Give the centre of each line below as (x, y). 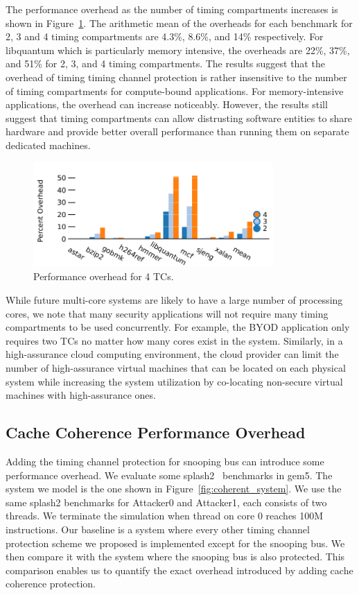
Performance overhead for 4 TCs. (104, 276)
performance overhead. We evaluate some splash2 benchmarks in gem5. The (169, 475)
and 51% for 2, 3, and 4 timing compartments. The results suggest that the (165, 63)
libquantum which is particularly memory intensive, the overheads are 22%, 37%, (178, 50)
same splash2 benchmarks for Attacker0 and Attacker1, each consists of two (166, 502)
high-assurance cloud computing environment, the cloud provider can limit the (172, 354)
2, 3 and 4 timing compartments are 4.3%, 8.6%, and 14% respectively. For (165, 36)
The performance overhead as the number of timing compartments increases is (172, 9)
